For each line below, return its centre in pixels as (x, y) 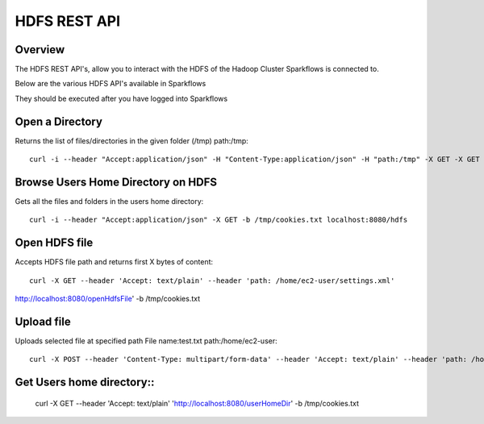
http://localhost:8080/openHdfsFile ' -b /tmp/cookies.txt (108, 299)
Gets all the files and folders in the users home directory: (109, 202)
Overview (40, 50)
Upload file (43, 321)
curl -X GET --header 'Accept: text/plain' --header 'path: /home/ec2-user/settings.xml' (212, 281)
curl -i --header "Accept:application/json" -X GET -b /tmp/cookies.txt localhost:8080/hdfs (219, 220)
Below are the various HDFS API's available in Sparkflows (111, 84)
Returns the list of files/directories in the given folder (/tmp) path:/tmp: (132, 140)
